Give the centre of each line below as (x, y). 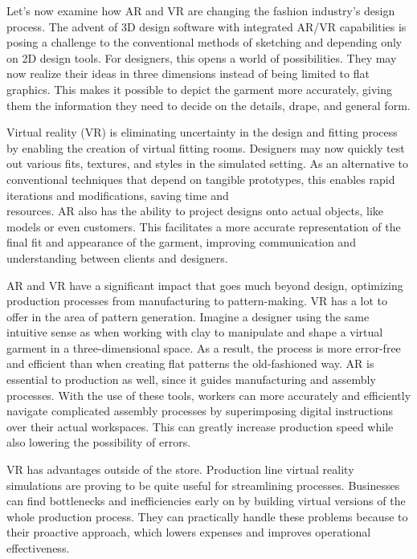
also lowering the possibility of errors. (99, 442)
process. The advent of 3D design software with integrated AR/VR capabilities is (206, 26)
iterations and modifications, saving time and (118, 195)
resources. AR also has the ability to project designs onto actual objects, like (195, 211)
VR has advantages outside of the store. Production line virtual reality (180, 469)
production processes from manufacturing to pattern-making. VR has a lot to (197, 301)
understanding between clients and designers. (117, 257)
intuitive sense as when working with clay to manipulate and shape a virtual (195, 332)
